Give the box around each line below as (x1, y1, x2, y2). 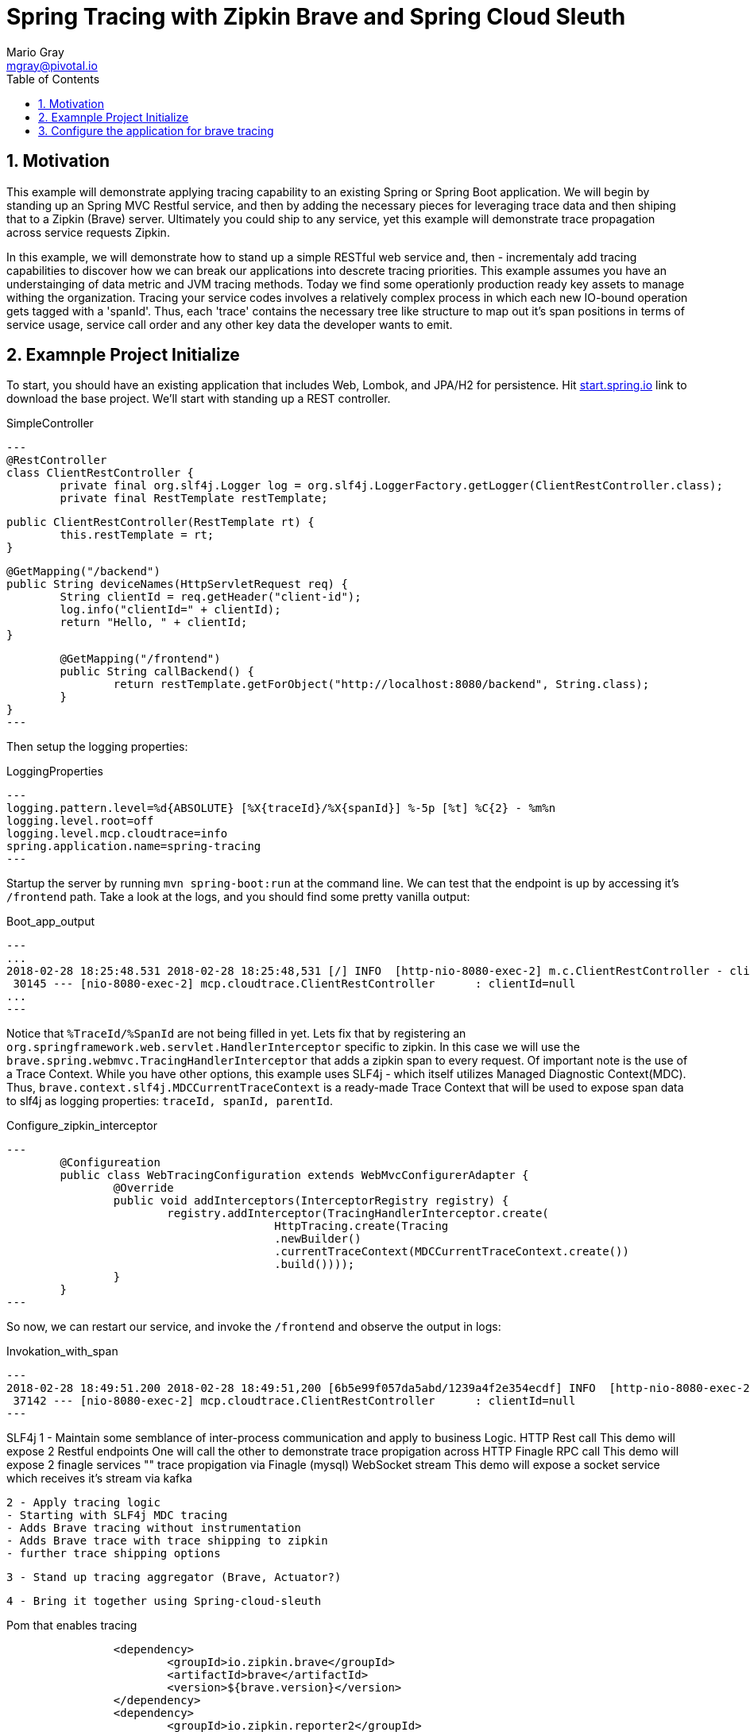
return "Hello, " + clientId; (60, 616, 248, 629)
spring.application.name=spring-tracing (6, 840, 261, 853)
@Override (113, 1181, 174, 1195)
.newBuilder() (274, 1232, 361, 1246)
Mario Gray (6, 44, 64, 59)
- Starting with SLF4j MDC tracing (6, 1509, 228, 1522)
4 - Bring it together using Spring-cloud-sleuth (6, 1595, 322, 1608)
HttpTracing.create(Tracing (274, 1220, 449, 1233)
